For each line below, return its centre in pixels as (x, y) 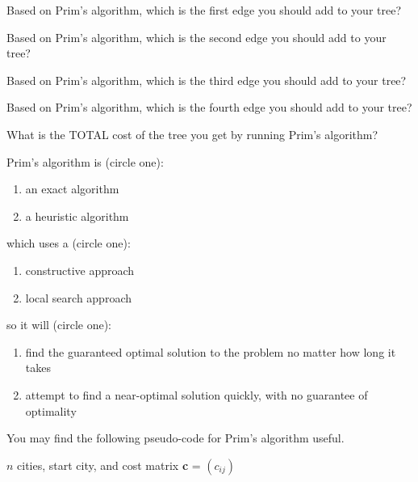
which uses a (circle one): (69, 243)
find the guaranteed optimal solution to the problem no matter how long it (211, 351)
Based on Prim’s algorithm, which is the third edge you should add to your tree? (207, 80)
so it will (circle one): (59, 325)
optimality (51, 410)
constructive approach (80, 270)
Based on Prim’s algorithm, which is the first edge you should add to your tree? (204, 10)
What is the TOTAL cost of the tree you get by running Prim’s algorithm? (192, 134)
